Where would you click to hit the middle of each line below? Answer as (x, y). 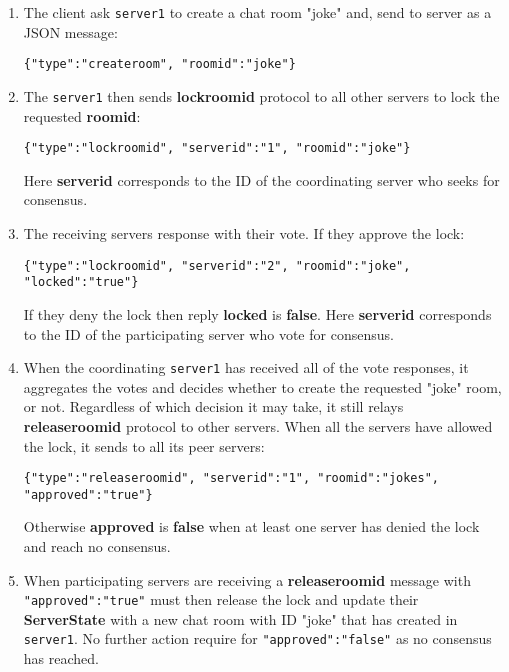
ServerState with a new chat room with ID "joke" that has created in (240, 618)
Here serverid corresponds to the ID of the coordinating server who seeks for (261, 179)
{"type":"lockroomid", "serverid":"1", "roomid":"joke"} (217, 148)
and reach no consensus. (97, 546)
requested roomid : (82, 115)
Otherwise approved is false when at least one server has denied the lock (251, 526)
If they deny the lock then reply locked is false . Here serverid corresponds (257, 313)
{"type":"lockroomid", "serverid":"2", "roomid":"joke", (217, 265)
